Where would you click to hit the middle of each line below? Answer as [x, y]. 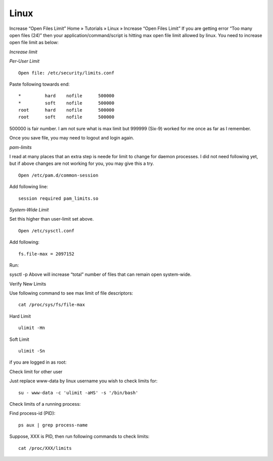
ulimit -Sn [32, 351]
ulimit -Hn [32, 328]
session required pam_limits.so [58, 198]
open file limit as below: [34, 43]
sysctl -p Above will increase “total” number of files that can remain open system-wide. [100, 274]
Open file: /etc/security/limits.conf [66, 73]
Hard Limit [20, 316]
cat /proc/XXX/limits [45, 448]
